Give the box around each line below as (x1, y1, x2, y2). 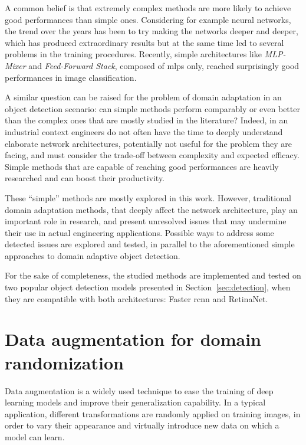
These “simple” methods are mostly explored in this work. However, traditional (5, 191, 291, 204)
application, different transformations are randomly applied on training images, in (5, 407, 301, 420)
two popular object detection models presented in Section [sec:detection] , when (5, 281, 291, 293)
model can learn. (5, 430, 65, 443)
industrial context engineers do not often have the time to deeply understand (5, 125, 283, 138)
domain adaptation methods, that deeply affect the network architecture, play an (5, 203, 298, 215)
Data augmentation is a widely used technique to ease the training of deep (5, 384, 274, 397)
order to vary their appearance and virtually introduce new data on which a (5, 419, 279, 431)
